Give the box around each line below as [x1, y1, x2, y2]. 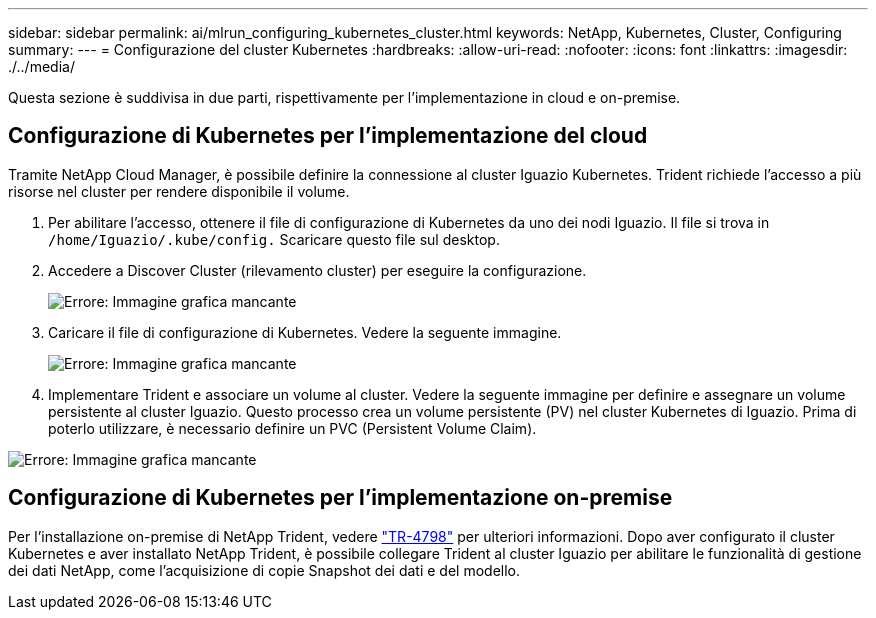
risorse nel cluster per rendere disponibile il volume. [8, 182, 350, 200]
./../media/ [8, 58, 75, 75]
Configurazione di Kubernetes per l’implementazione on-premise [8, 485, 673, 511]
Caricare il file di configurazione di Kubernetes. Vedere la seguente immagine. [48, 323, 562, 341]
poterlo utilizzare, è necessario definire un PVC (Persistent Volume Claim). [48, 419, 537, 437]
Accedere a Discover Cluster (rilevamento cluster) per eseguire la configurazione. [48, 261, 587, 279]
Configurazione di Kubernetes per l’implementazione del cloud [8, 123, 648, 149]
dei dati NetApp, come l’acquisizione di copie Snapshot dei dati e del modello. [8, 561, 521, 579]
